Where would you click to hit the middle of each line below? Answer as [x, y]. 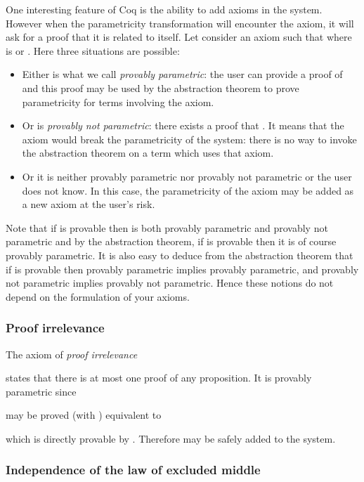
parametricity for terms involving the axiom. [118, 102]
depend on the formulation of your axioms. [98, 296]
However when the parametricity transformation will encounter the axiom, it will [180, 23]
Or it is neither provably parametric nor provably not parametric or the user [187, 176]
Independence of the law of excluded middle [133, 470]
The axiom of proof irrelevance [72, 354]
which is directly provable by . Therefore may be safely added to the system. [171, 438]
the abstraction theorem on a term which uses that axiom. [148, 153]
